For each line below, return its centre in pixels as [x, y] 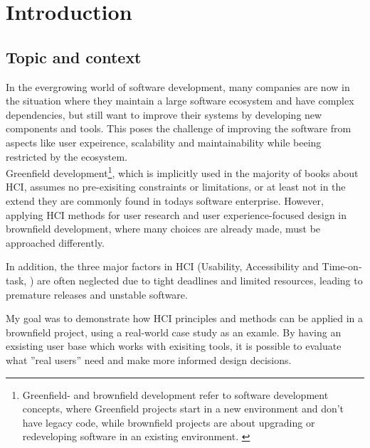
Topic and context [74, 57]
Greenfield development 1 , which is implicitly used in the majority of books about [182, 172]
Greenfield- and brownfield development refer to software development [175, 394]
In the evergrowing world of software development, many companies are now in [178, 86]
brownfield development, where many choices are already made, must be [163, 229]
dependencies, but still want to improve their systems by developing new [164, 114]
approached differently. [55, 242]
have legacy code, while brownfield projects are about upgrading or [169, 422]
